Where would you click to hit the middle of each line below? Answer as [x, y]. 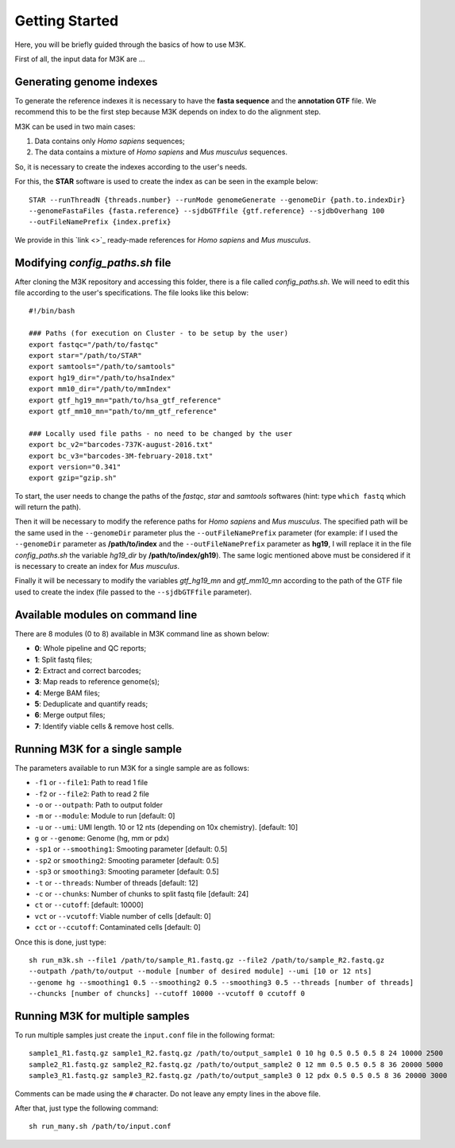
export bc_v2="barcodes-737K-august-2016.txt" [121, 445]
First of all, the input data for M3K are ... [80, 59]
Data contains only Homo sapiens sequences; [110, 141]
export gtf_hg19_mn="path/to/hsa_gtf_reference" [125, 400]
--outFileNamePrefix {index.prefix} [100, 222]
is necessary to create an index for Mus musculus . [97, 566]
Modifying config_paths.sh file [93, 263]
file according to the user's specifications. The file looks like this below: [132, 293]
